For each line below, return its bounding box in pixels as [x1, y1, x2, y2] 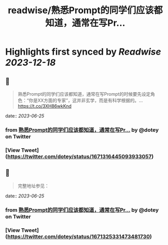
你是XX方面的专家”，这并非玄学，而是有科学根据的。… [28, 97, 143, 103]
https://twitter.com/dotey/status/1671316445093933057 [7, 153, 152, 160]
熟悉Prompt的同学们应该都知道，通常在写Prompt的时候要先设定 [17, 91, 151, 97]
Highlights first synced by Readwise [5, 46, 161, 58]
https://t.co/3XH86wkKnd [17, 103, 72, 109]
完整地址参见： [17, 183, 49, 189]
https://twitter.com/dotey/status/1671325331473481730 [7, 233, 150, 240]
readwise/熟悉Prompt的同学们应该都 [8, 5, 163, 16]
